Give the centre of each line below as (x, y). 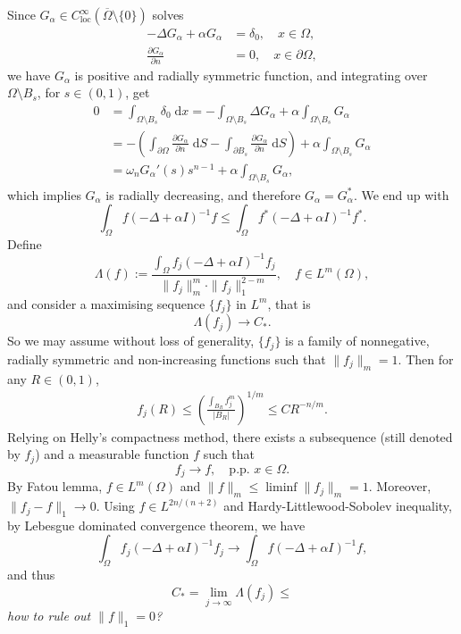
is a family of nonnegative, (357, 341)
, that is (289, 303)
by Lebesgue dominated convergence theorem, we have (156, 525)
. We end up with (401, 194)
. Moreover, (400, 486)
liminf (281, 488)
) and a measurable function (112, 454)
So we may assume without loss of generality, (131, 341)
